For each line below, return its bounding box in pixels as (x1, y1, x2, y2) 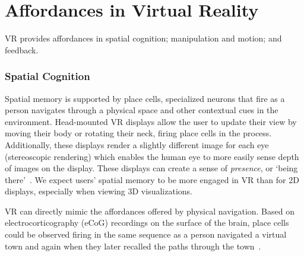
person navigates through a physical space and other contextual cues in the (5, 104, 278, 116)
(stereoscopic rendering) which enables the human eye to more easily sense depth (5, 150, 299, 162)
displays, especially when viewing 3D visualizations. (5, 185, 192, 197)
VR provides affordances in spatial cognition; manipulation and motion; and (5, 32, 282, 44)
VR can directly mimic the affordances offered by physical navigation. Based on (5, 204, 294, 217)
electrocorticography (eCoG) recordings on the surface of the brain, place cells (5, 216, 289, 229)
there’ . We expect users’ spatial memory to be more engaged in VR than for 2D (5, 173, 299, 185)
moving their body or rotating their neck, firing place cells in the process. (5, 127, 272, 139)
